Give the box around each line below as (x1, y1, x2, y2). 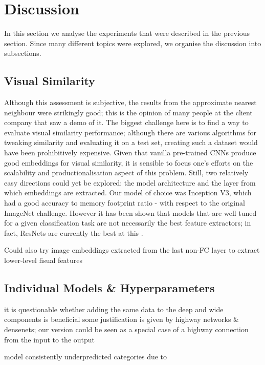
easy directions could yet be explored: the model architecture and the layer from (4, 177, 256, 188)
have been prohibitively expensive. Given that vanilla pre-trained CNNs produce (4, 147, 256, 158)
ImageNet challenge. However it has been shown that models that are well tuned (4, 207, 257, 218)
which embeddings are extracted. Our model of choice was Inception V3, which (4, 187, 252, 198)
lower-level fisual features (4, 255, 83, 266)
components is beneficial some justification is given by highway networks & (4, 314, 239, 325)
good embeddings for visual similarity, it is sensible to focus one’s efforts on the (4, 157, 253, 168)
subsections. (4, 48, 41, 58)
